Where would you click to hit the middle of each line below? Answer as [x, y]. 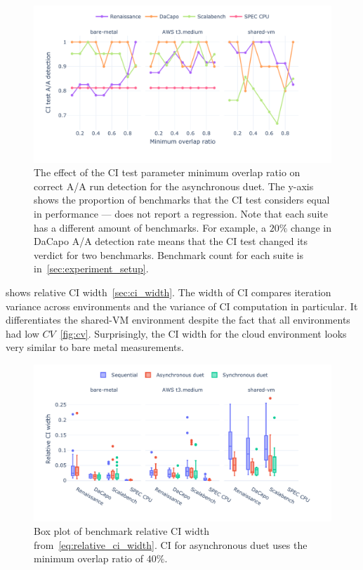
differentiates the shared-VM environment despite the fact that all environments [178, 320]
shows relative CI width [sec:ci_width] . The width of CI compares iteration [169, 292]
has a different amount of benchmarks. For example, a [150, 227]
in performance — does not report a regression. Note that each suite [181, 213]
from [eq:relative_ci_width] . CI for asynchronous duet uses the [171, 544]
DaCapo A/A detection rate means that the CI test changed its [171, 241]
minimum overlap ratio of [89, 558]
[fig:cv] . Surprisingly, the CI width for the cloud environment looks [203, 333]
